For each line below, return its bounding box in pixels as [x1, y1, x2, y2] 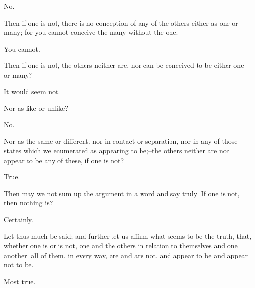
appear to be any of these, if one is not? [4, 155, 124, 165]
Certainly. [4, 214, 33, 224]
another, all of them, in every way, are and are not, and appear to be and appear [4, 250, 248, 260]
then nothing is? [4, 198, 53, 208]
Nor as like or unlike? [4, 103, 68, 113]
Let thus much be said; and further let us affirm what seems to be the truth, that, [4, 230, 252, 241]
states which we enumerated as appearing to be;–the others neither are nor [4, 145, 229, 155]
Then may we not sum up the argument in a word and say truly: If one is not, [4, 188, 240, 198]
